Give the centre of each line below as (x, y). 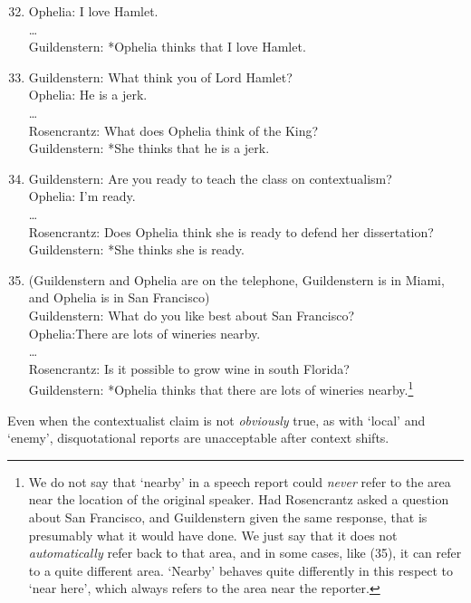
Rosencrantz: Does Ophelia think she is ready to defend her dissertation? (231, 231)
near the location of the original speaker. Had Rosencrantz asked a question (239, 499)
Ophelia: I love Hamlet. (93, 11)
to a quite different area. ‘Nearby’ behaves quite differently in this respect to (241, 570)
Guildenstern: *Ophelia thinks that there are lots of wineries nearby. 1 (221, 388)
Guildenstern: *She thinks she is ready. (136, 249)
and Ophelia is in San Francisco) (119, 297)
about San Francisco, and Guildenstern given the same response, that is (228, 517)
